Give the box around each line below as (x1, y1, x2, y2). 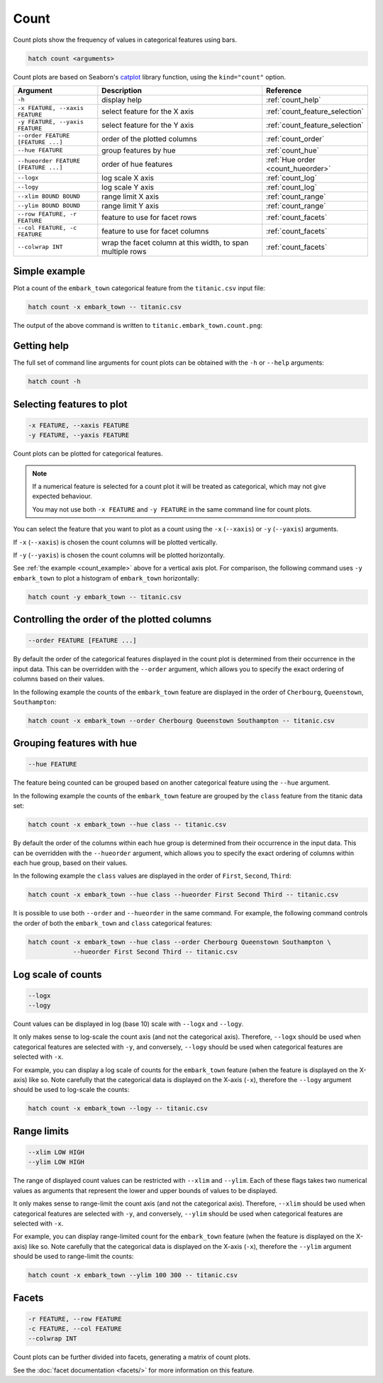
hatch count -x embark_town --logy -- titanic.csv (28, 1104, 209, 1113)
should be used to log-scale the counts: (13, 1086, 130, 1094)
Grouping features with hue (13, 737, 138, 749)
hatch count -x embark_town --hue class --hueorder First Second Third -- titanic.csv (28, 891, 339, 899)
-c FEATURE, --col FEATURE (28, 1325, 122, 1333)
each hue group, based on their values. (13, 859, 128, 867)
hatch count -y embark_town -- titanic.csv (28, 593, 182, 601)
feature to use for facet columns (101, 226, 209, 236)
